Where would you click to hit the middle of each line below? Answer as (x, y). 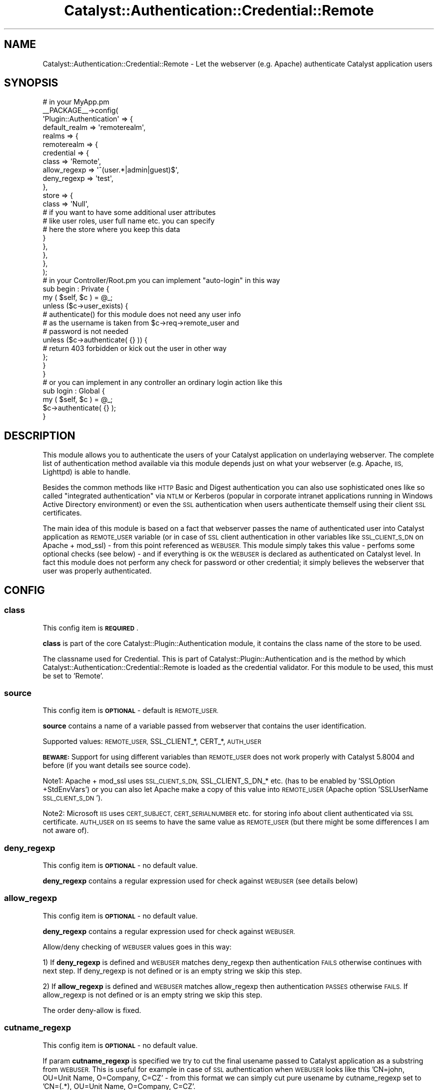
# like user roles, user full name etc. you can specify (129, 221)
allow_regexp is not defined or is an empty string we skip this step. (152, 994)
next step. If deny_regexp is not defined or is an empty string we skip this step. (172, 970)
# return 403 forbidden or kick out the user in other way (135, 348)
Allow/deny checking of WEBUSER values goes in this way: (137, 946)
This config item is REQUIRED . (90, 627)
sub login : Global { (74, 391)
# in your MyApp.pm (76, 102)
